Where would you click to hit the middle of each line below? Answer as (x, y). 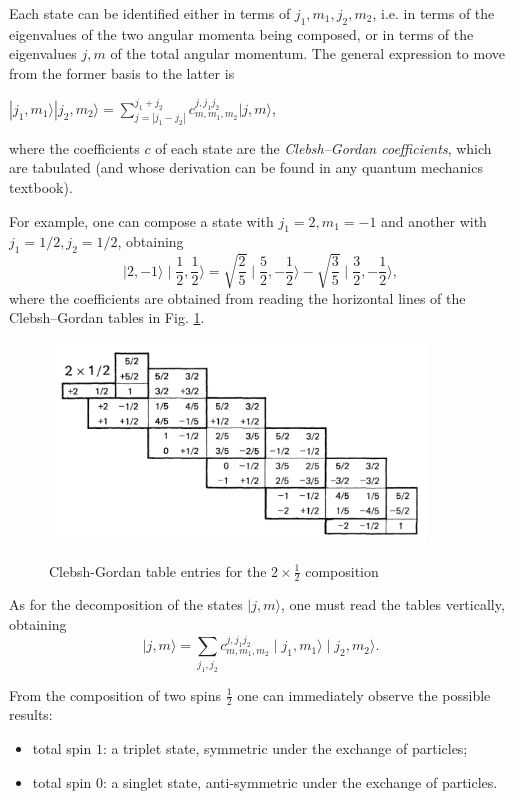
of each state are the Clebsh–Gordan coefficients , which (323, 147)
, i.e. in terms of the (433, 13)
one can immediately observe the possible (364, 694)
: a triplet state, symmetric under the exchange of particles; (285, 748)
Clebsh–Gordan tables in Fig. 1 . (107, 317)
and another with (434, 220)
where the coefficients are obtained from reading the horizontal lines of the (237, 297)
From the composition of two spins (115, 694)
